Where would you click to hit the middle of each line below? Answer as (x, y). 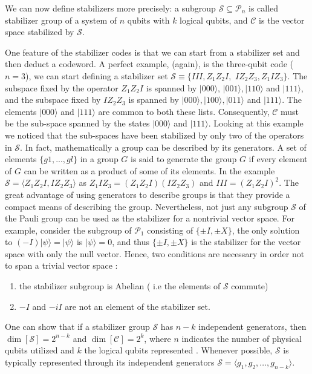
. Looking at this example (256, 123)
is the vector (282, 20)
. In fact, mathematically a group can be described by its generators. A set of (163, 147)
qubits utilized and (40, 350)
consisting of (170, 230)
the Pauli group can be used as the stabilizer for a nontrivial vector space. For (150, 218)
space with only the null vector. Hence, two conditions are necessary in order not (155, 253)
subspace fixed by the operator (62, 87)
